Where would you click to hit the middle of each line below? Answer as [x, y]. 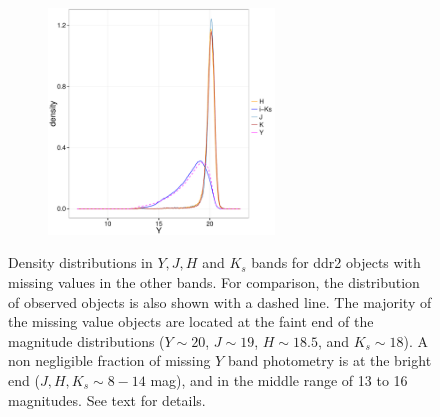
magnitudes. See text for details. [107, 399]
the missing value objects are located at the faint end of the [191, 321]
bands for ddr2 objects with [336, 262]
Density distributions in [80, 262]
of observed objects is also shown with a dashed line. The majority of [220, 301]
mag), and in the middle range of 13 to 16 [279, 379]
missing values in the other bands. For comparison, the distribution [214, 281]
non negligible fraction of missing [109, 360]
